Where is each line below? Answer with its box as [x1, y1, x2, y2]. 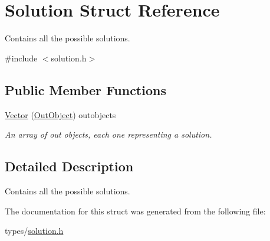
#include [5, 51, 38, 64]
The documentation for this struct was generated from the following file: [5, 204, 266, 217]
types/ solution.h [5, 224, 64, 237]
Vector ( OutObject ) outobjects [5, 108, 116, 120]
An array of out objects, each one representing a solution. [5, 128, 212, 141]
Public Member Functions [5, 80, 166, 99]
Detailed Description [5, 157, 134, 175]
